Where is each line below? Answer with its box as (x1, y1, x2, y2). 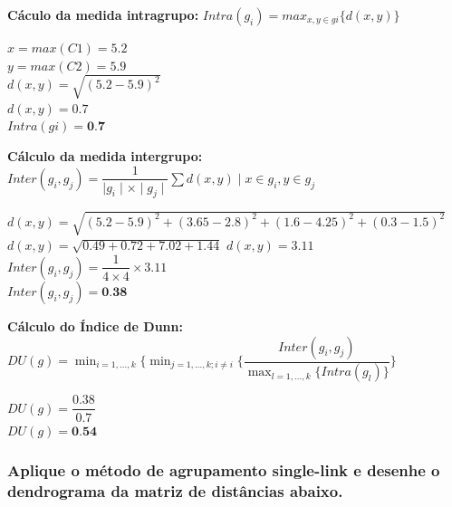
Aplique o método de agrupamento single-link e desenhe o (7, 459, 440, 482)
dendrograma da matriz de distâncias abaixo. (7, 479, 343, 502)
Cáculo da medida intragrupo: (7, 5, 199, 24)
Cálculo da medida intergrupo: (7, 146, 203, 165)
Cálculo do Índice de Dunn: (7, 316, 183, 335)
